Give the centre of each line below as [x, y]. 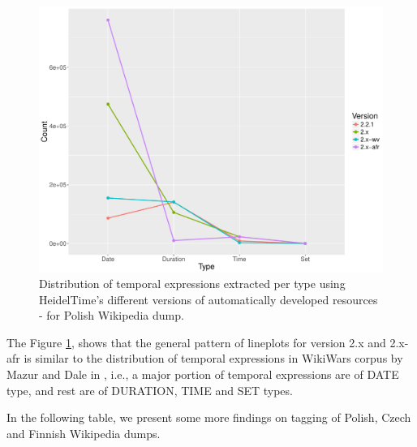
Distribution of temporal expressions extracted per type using [192, 284]
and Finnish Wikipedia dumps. [84, 433]
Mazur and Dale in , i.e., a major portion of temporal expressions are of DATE [203, 374]
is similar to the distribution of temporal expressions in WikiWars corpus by [213, 358]
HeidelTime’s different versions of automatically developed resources [208, 299]
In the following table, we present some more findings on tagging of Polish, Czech [209, 417]
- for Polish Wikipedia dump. [112, 315]
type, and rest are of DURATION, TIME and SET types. [150, 390]
